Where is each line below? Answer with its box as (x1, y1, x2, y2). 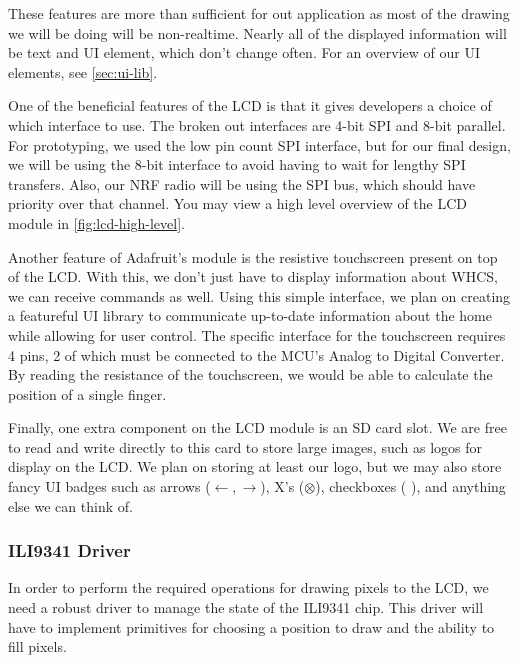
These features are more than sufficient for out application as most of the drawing (8, 3, 510, 23)
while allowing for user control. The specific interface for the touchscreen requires (8, 324, 506, 345)
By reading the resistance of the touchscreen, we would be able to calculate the (8, 364, 493, 385)
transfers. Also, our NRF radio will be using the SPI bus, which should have (8, 173, 476, 194)
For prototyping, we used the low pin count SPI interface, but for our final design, (8, 134, 511, 155)
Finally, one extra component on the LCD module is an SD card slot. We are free (8, 417, 507, 438)
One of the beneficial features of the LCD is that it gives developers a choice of (8, 95, 492, 116)
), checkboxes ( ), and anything (315, 476, 506, 497)
